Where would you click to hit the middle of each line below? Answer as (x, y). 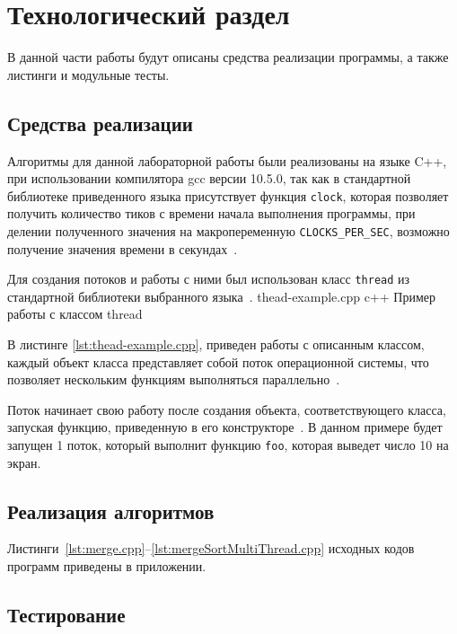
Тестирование (66, 615)
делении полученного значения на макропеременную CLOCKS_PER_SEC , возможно (228, 230)
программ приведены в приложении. (107, 566)
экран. (24, 462)
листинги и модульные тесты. (88, 74)
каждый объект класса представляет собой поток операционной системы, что (218, 361)
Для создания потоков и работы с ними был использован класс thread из (209, 279)
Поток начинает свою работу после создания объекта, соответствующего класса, (227, 409)
